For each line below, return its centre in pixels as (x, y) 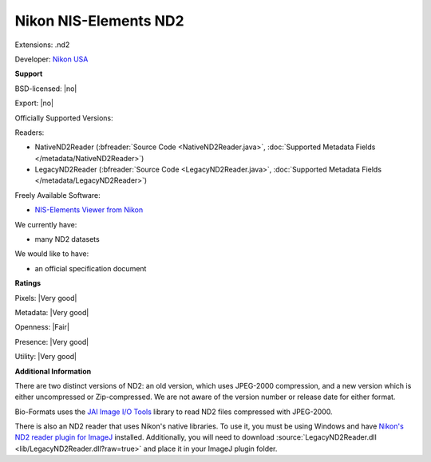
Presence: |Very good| (52, 342)
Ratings (28, 283)
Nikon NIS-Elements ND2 (99, 21)
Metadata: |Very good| (52, 312)
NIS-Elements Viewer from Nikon (89, 210)
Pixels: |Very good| (46, 298)
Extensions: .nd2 (42, 45)
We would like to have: (52, 254)
